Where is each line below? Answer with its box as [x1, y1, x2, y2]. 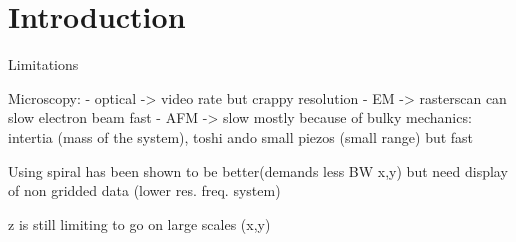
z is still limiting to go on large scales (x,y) [8, 213, 271, 234]
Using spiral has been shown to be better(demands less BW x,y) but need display [8, 160, 508, 181]
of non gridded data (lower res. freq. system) [8, 180, 281, 201]
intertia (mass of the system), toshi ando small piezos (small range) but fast [8, 126, 474, 147]
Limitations [8, 54, 79, 75]
